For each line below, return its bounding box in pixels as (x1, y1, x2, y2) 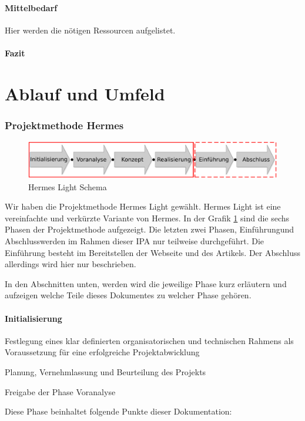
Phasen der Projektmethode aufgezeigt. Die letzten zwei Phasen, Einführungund (5, 223, 294, 235)
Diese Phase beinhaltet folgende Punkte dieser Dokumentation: (5, 405, 232, 417)
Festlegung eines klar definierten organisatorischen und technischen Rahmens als (5, 334, 294, 346)
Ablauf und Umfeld (5, 81, 165, 105)
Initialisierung (5, 312, 62, 324)
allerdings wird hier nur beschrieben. (5, 258, 136, 270)
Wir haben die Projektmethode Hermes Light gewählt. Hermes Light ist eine (5, 200, 281, 213)
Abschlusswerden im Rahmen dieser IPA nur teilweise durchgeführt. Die (5, 235, 264, 247)
